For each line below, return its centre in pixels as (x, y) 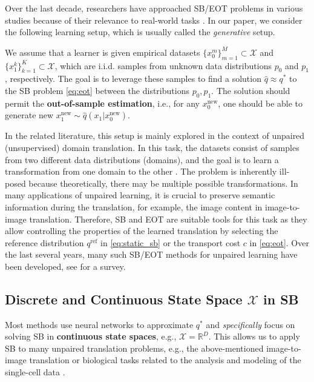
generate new (29, 115)
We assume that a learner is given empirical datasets (103, 52)
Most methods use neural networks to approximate (99, 324)
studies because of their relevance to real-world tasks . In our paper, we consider (154, 20)
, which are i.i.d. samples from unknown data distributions (163, 65)
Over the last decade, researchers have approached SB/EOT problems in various (154, 8)
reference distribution (44, 242)
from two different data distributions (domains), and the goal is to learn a (142, 159)
